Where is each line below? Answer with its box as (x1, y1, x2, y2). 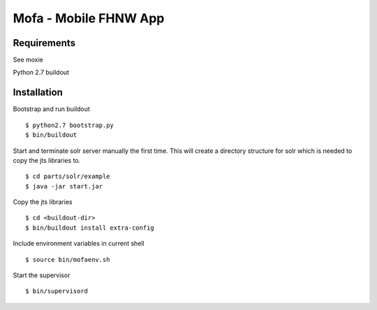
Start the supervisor (13, 271, 71, 279)
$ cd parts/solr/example (25, 172, 110, 181)
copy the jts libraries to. (13, 156, 81, 164)
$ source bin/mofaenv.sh (25, 256, 110, 263)
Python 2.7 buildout (13, 68, 70, 77)
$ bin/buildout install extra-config (25, 223, 155, 232)
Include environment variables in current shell (13, 239, 145, 248)
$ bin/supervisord (25, 287, 89, 295)
